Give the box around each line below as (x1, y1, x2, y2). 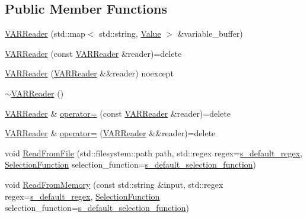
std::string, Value (99, 27, 161, 40)
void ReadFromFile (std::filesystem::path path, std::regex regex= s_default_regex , (5, 146, 303, 159)
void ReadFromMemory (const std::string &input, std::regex (5, 178, 223, 190)
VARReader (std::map (5, 27, 85, 40)
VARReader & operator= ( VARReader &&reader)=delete (5, 127, 216, 139)
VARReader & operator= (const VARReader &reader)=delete (5, 107, 231, 119)
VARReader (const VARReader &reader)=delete (5, 47, 182, 59)
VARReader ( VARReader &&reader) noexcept (5, 67, 174, 79)
